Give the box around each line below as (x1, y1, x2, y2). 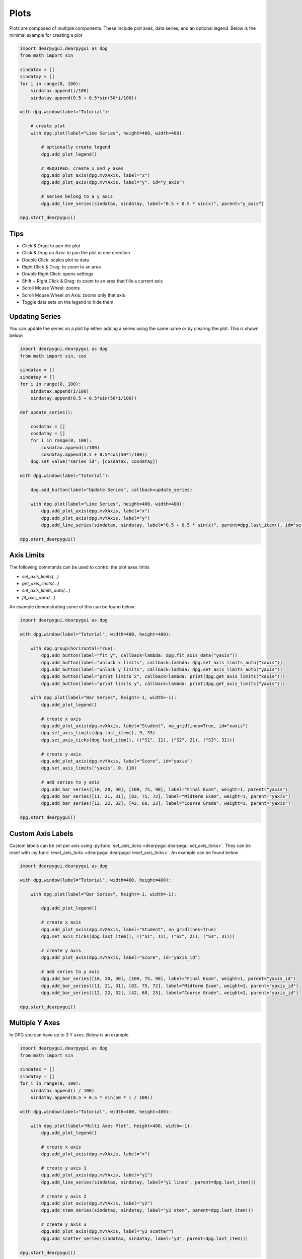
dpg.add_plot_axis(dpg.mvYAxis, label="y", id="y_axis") (41, 179, 185, 185)
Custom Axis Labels (9, 829, 73, 838)
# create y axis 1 (41, 1165, 87, 1171)
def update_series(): (20, 409, 73, 415)
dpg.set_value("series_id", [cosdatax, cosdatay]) (30, 459, 158, 464)
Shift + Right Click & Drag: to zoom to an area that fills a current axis (22, 277, 163, 284)
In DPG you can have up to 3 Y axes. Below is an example (9, 1032, 129, 1038)
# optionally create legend (41, 144, 111, 150)
